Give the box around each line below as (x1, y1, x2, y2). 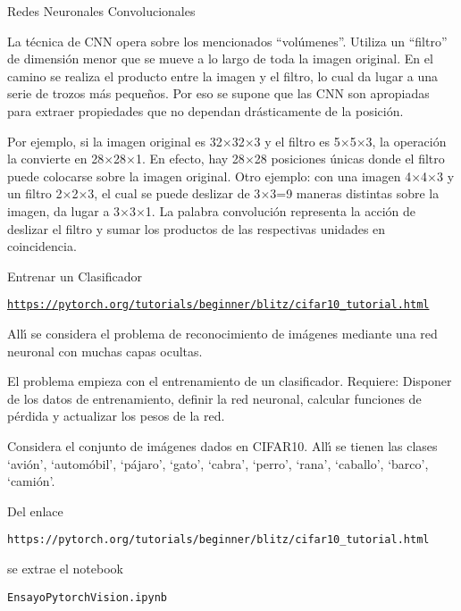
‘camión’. (7, 472, 55, 490)
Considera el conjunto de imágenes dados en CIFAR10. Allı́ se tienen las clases (7, 436, 438, 455)
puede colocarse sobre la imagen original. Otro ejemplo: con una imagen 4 (7, 166, 412, 185)
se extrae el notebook (7, 558, 123, 577)
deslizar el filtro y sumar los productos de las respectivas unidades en (7, 219, 386, 238)
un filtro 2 (7, 184, 63, 203)
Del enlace (7, 501, 63, 520)
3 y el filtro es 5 (254, 131, 340, 150)
